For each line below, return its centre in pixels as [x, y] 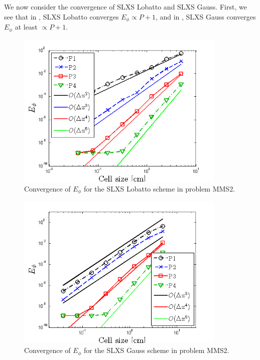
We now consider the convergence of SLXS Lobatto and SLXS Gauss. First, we [125, 7]
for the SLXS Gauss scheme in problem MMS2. [156, 350]
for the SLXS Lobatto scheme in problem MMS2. [159, 188]
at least [26, 27]
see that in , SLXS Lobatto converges [61, 16]
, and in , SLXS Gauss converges [206, 16]
